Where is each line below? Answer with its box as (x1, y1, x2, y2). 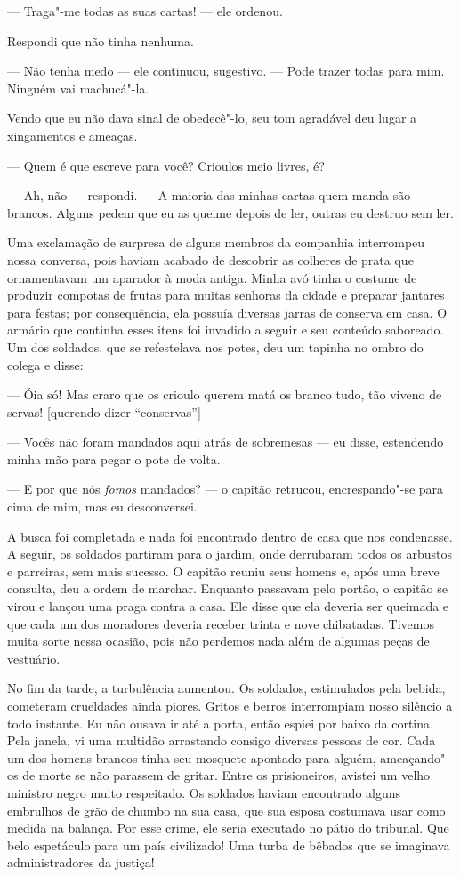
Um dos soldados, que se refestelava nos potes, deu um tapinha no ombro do (7, 337, 424, 356)
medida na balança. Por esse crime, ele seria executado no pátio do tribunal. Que (7, 818, 449, 837)
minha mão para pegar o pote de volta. (7, 449, 221, 468)
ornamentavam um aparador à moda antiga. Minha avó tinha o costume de (7, 268, 417, 286)
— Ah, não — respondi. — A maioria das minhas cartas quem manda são (7, 186, 411, 205)
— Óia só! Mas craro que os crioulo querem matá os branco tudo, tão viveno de (7, 385, 442, 404)
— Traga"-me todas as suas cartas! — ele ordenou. (7, 2, 283, 20)
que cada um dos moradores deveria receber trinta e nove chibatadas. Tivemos (7, 614, 434, 632)
